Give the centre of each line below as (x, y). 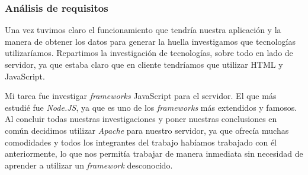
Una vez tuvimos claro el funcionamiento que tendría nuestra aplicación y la (143, 30)
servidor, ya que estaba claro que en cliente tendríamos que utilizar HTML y (144, 64)
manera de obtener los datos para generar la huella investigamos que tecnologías (150, 41)
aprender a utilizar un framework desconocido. (89, 165)
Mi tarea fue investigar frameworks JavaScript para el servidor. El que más (141, 96)
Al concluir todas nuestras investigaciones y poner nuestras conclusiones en (141, 119)
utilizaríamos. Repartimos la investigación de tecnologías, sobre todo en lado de (149, 53)
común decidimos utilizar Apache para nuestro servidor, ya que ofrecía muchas (147, 130)
